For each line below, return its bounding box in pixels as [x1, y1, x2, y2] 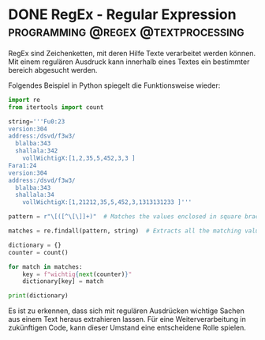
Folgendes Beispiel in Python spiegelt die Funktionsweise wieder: [8, 81, 221, 90]
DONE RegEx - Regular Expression [8, 6, 237, 24]
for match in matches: [8, 263, 83, 270]
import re [8, 96, 41, 104]
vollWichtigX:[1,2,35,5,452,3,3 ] [22, 154, 136, 163]
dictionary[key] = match [22, 278, 104, 285]
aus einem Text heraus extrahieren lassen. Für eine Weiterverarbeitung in [8, 315, 246, 324]
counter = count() [8, 248, 69, 256]
